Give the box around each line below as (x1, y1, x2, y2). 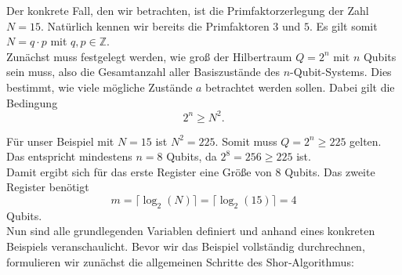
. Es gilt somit (310, 17, 378, 34)
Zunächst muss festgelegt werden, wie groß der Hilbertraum (6, 48, 292, 64)
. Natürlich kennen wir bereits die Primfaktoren (40, 17, 270, 34)
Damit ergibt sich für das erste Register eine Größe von (6, 163, 272, 179)
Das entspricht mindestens (6, 148, 132, 165)
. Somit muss (215, 132, 277, 149)
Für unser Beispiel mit (6, 132, 114, 149)
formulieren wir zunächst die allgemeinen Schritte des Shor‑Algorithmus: (6, 253, 354, 270)
